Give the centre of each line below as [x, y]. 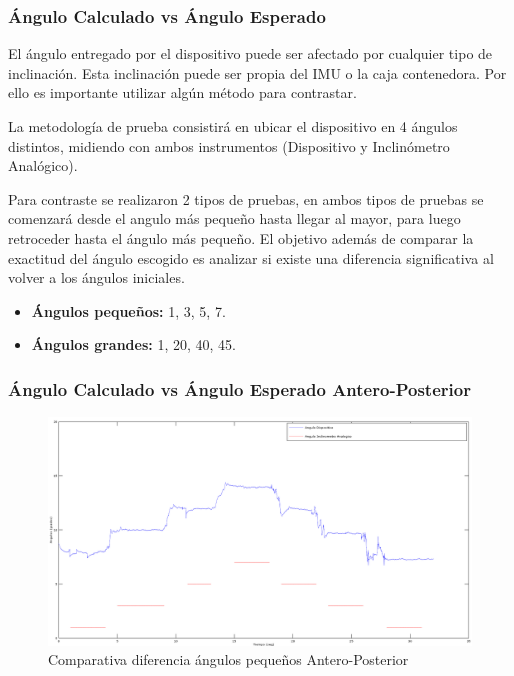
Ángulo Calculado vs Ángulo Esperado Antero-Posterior [239, 388]
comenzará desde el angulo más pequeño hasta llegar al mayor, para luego [234, 218]
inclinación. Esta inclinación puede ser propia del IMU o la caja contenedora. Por [257, 72]
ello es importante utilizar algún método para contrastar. [182, 92]
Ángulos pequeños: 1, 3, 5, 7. [128, 310]
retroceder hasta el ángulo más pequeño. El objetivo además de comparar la [241, 237]
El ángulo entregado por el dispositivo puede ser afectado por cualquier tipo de [250, 53]
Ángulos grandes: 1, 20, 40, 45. [133, 344]
